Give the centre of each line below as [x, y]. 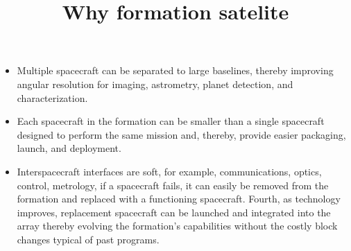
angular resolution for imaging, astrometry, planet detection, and [155, 84]
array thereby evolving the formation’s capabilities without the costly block [177, 226]
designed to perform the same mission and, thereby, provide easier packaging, [181, 134]
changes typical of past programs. [88, 239]
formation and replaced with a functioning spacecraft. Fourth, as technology [179, 199]
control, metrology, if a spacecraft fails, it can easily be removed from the [173, 185]
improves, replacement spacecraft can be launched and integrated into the [174, 212]
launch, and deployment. [69, 148]
